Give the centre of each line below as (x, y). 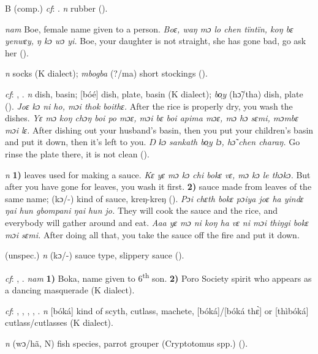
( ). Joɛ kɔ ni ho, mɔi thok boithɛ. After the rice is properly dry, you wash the (149, 106)
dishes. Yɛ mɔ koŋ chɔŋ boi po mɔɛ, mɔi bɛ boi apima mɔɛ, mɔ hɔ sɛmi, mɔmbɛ (152, 118)
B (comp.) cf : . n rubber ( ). (56, 8)
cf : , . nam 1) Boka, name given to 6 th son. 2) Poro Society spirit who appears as (158, 277)
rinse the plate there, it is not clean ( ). (77, 153)
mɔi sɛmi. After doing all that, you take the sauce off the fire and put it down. (152, 234)
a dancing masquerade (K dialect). (70, 289)
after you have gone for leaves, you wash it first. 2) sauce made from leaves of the (158, 186)
